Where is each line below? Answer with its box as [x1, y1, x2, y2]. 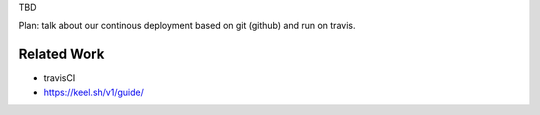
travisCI [43, 72, 76, 84]
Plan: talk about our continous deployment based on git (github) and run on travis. [18, 20, 356, 32]
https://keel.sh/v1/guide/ [43, 86, 144, 98]
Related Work [18, 46, 105, 63]
